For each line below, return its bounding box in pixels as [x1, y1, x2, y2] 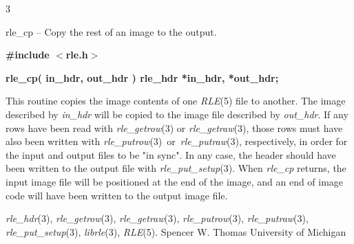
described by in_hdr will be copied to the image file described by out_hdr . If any [6, 107, 348, 121]
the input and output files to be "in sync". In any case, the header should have [6, 147, 336, 162]
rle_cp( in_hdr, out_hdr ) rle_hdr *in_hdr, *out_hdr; [6, 70, 279, 85]
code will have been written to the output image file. [6, 188, 228, 202]
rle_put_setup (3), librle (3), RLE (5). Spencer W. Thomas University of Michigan [6, 224, 346, 239]
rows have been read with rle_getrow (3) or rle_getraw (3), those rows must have [6, 120, 343, 135]
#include [6, 47, 50, 62]
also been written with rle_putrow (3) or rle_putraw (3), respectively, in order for [6, 134, 348, 148]
